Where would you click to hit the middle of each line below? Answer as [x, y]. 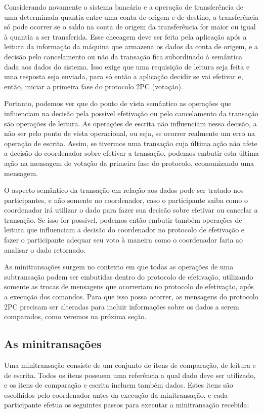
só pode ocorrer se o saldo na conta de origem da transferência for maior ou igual [130, 27]
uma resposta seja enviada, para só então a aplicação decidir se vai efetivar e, [124, 76]
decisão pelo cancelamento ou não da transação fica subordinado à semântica [123, 56]
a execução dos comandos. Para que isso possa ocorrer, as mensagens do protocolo [131, 297]
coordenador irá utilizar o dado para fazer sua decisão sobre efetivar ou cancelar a [131, 210]
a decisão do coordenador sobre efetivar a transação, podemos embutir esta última [131, 153]
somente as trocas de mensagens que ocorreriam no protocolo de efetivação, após [129, 286]
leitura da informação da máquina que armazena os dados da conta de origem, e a [131, 46]
